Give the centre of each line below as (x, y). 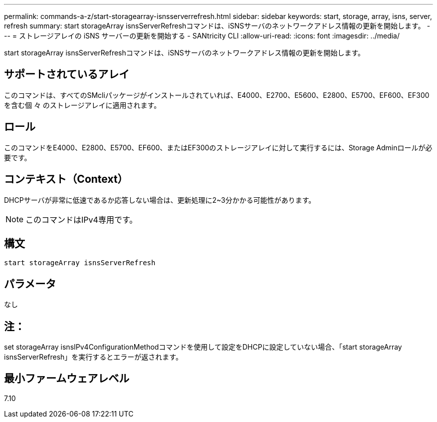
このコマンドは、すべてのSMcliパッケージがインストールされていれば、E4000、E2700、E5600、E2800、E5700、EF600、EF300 (217, 95)
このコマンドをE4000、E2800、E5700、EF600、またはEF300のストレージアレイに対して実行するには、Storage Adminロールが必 (218, 147)
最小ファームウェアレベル (67, 379)
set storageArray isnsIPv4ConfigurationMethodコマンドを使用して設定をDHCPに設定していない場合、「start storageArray (203, 347)
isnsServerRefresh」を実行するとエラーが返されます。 (93, 357)
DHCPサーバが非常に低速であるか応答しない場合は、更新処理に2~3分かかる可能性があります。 (160, 200)
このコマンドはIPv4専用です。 (82, 219)
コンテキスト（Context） (66, 179)
